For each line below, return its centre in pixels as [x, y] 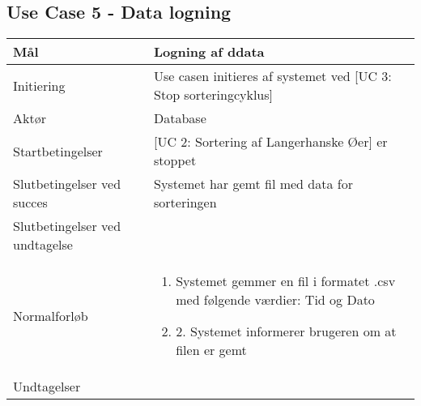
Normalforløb [51, 315]
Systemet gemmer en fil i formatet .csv [286, 281]
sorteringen [185, 203]
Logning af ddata [209, 52]
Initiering [39, 85]
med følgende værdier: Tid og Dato [275, 300]
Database [180, 118]
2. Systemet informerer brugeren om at [286, 331]
